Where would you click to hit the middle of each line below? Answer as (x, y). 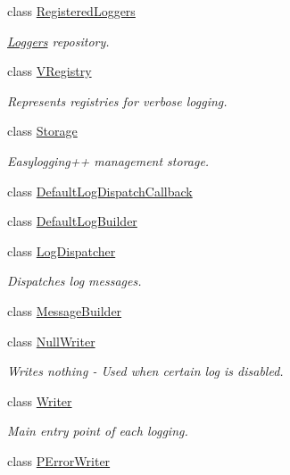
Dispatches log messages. (75, 281)
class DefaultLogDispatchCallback (100, 191)
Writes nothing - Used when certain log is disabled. (145, 371)
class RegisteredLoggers (71, 11)
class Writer (40, 400)
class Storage (42, 131)
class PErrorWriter (59, 460)
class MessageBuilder (65, 310)
